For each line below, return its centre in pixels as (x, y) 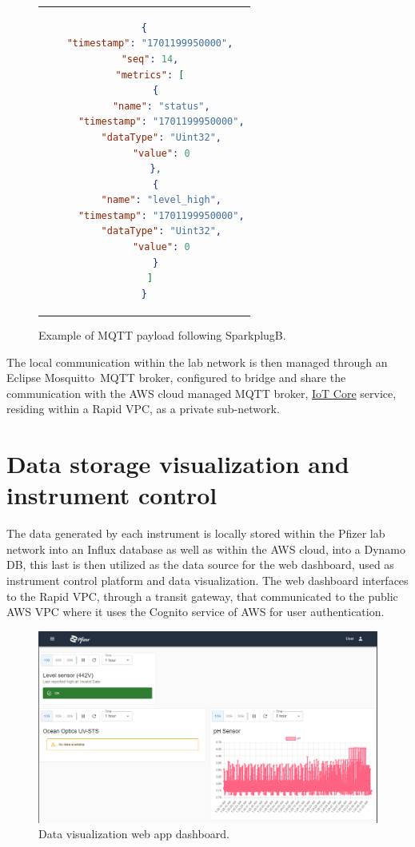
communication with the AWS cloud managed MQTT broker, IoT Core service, (202, 393)
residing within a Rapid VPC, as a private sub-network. (143, 409)
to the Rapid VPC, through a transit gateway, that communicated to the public (202, 596)
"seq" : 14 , (150, 59)
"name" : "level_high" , (161, 200)
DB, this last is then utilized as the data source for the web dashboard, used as (200, 565)
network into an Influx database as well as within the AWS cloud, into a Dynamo (206, 549)
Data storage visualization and (178, 464)
